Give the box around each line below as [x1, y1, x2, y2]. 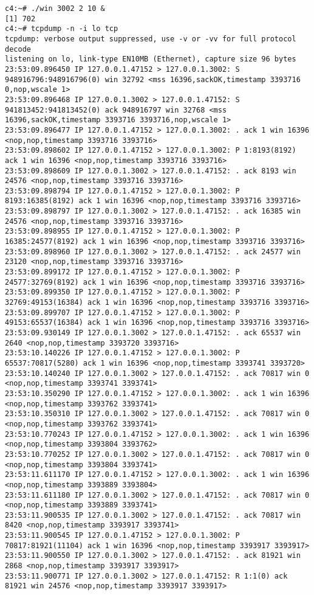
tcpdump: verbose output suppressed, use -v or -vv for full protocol [5, 34, 296, 43]
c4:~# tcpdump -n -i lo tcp [5, 24, 118, 33]
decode [5, 44, 31, 54]
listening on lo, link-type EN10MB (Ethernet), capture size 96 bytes [5, 55, 296, 64]
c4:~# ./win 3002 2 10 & [5, 4, 105, 13]
